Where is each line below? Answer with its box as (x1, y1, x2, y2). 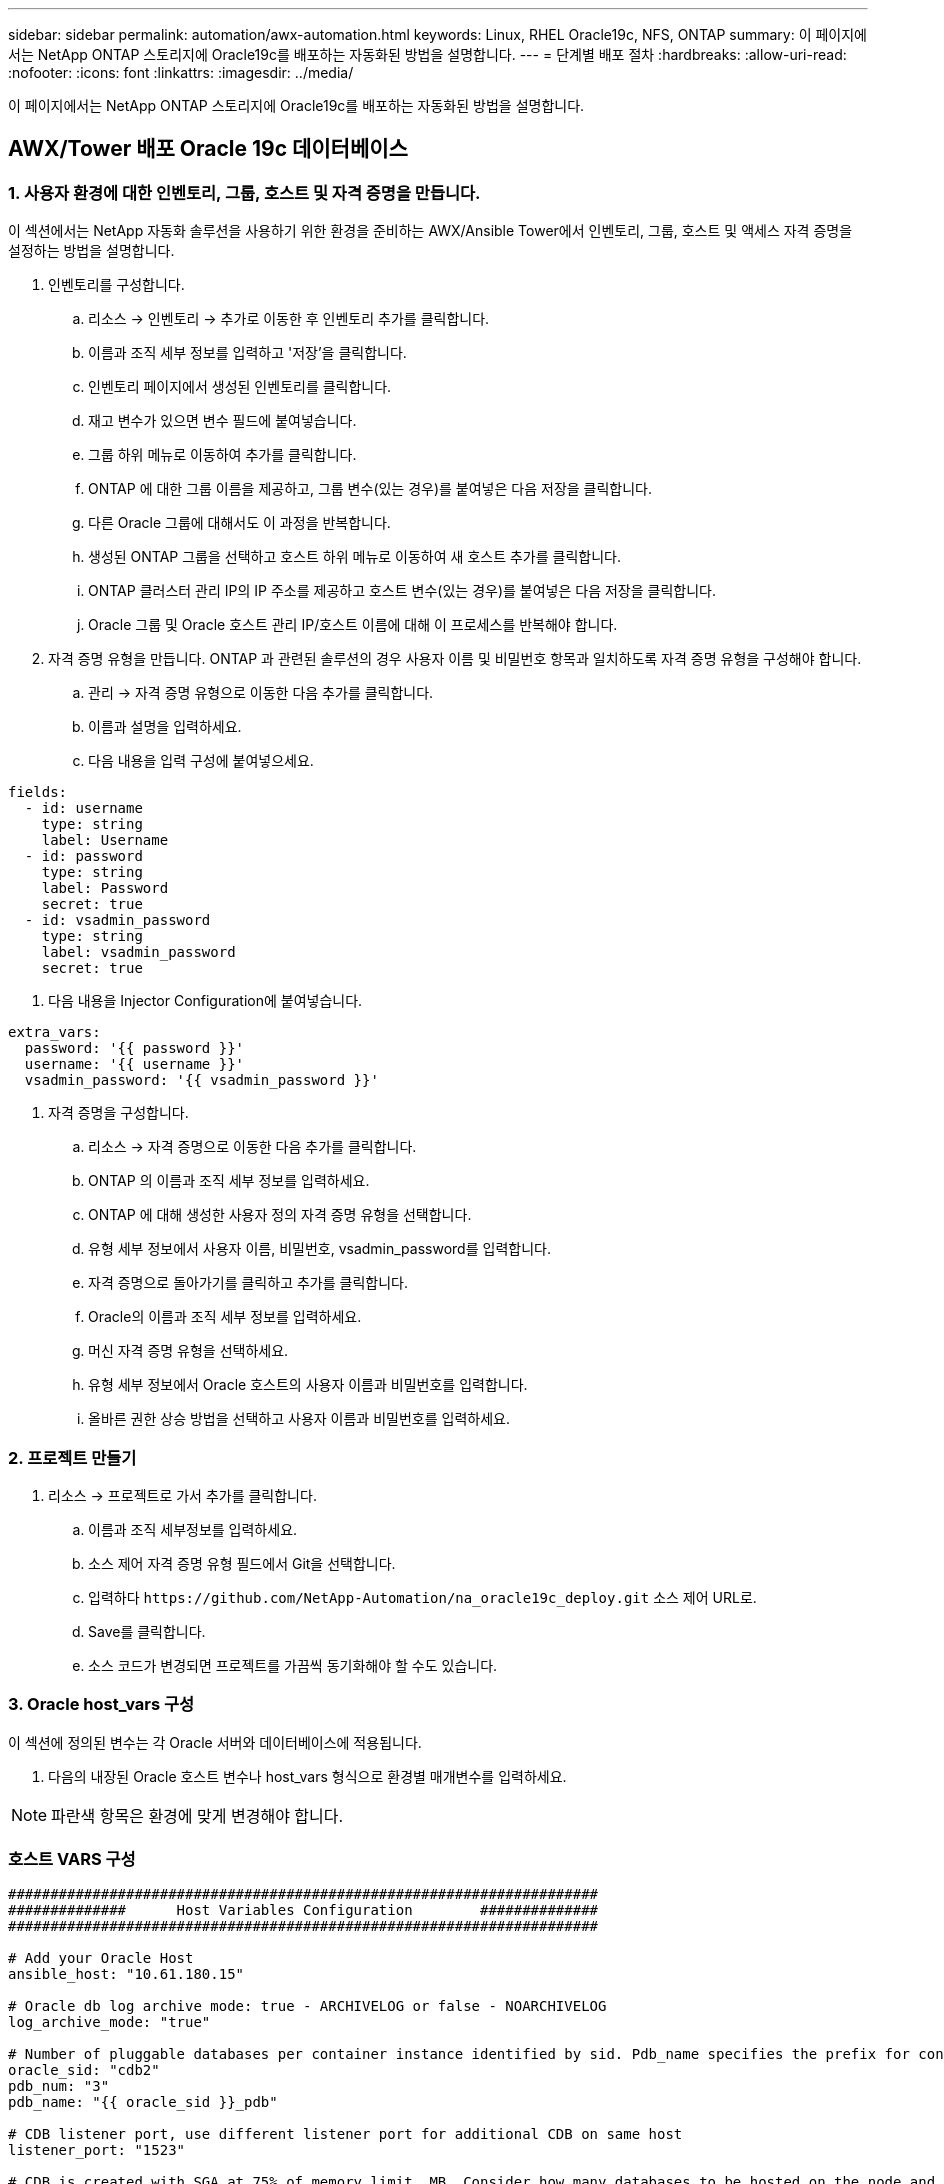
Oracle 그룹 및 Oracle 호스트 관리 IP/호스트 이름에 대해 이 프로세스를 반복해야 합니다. (88, 616, 618, 634)
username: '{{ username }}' (24, 1056, 245, 1073)
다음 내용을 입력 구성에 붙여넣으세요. (88, 752, 314, 770)
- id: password (24, 848, 143, 865)
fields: (8, 784, 68, 801)
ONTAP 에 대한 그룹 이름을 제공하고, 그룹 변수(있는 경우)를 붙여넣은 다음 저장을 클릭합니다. (88, 480, 653, 498)
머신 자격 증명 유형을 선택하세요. (88, 1342, 289, 1360)
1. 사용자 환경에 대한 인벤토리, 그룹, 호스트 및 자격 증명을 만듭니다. (8, 182, 481, 203)
